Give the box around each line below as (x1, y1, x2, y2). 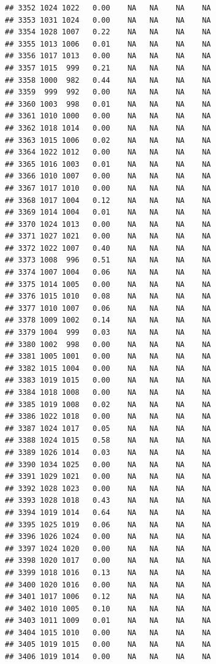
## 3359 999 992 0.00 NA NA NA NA (5, 88, 211, 97)
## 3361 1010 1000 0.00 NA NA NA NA (5, 112, 211, 121)
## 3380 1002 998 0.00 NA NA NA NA (5, 340, 211, 349)
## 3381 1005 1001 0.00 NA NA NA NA (5, 352, 211, 361)
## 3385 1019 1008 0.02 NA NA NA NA (5, 400, 211, 409)
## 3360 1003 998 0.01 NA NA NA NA (5, 99, 211, 109)
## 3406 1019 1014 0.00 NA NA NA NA (5, 652, 211, 662)
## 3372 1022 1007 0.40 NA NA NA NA (5, 243, 211, 253)
